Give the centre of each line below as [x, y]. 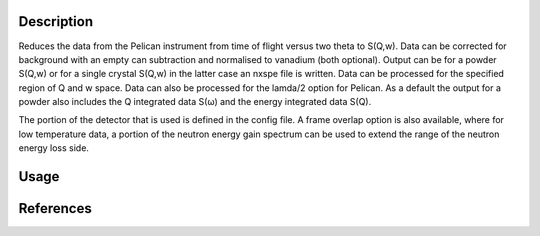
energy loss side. [54, 148]
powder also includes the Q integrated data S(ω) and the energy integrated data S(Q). [195, 102]
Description [56, 21]
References [55, 208]
